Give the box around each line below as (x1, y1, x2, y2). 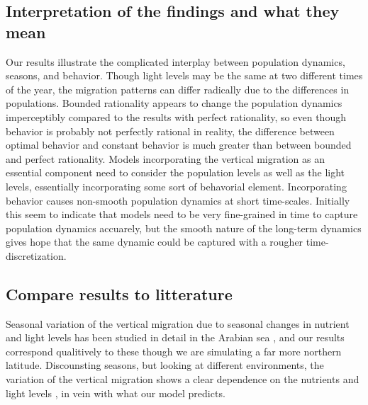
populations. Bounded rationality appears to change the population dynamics (6, 96, 342, 110)
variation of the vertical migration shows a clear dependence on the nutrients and (6, 372, 359, 387)
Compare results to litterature (6, 283, 233, 304)
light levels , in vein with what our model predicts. (6, 385, 225, 400)
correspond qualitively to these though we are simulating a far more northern (6, 343, 342, 358)
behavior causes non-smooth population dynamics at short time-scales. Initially (6, 193, 350, 207)
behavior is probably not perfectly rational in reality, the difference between (6, 123, 335, 138)
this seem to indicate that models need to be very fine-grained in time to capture (6, 207, 358, 222)
